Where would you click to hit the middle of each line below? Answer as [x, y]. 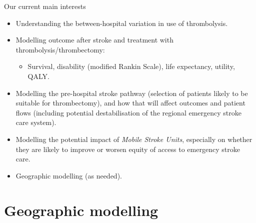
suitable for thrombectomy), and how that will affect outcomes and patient [130, 103]
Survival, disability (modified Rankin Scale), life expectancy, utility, [131, 66]
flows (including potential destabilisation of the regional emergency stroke [128, 112]
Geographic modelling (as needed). [69, 175]
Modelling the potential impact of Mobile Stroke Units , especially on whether [134, 139]
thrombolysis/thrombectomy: [60, 49]
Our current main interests [45, 6]
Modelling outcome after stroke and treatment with [94, 40]
